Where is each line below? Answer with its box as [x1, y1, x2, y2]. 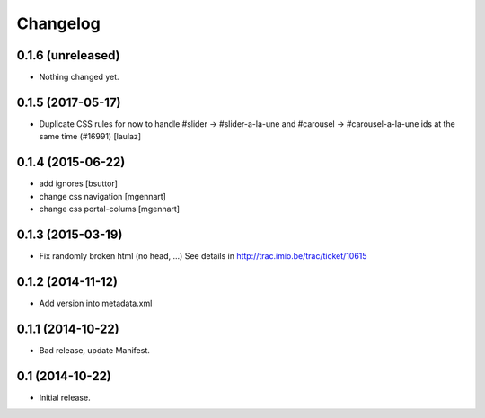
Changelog [16, 13, 101, 33]
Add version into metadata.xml [39, 298, 153, 308]
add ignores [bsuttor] [39, 178, 119, 189]
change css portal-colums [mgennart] [39, 203, 180, 215]
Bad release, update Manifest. [39, 344, 150, 355]
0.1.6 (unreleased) [16, 48, 120, 63]
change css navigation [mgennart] [39, 191, 166, 201]
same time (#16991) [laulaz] [39, 131, 142, 142]
